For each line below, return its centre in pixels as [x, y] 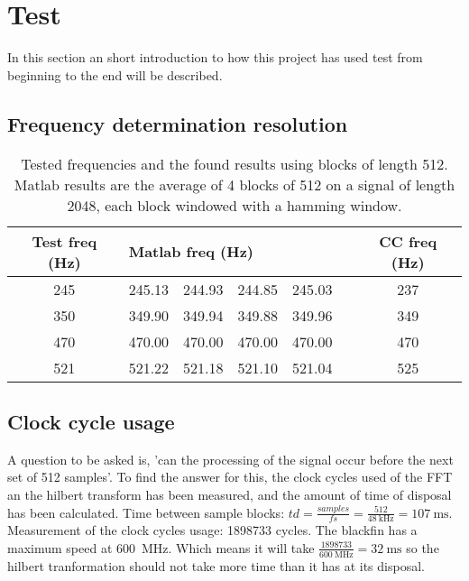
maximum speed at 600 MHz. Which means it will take [161, 547]
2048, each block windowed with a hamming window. [234, 205]
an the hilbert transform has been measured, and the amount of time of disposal [230, 494]
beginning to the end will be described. [115, 74]
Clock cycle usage [91, 421]
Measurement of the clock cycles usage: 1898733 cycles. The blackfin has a [212, 530]
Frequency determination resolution [178, 123]
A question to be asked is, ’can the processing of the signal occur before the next [230, 459]
